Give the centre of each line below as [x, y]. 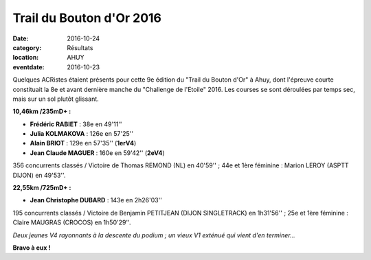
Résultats [80, 47]
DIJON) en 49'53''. [39, 175]
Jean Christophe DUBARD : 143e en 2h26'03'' [96, 200]
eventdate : [29, 67]
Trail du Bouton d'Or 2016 [87, 18]
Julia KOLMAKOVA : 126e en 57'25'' [82, 134]
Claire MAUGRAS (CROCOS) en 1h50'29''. [72, 222]
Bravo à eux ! [32, 248]
